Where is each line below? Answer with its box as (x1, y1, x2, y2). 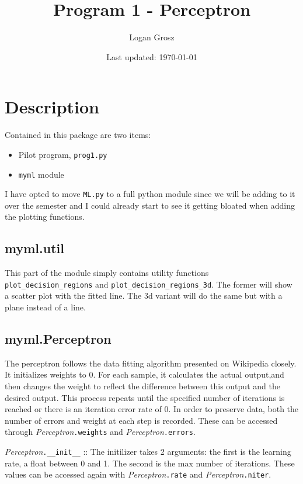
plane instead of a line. (5, 301, 86, 313)
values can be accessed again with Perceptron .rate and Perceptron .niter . (5, 468, 271, 480)
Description (5, 95, 100, 119)
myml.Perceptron (5, 330, 112, 348)
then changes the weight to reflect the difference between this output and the (5, 380, 280, 392)
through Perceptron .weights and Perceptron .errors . (5, 426, 196, 438)
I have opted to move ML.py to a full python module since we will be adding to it (5, 188, 295, 200)
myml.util (5, 239, 64, 257)
